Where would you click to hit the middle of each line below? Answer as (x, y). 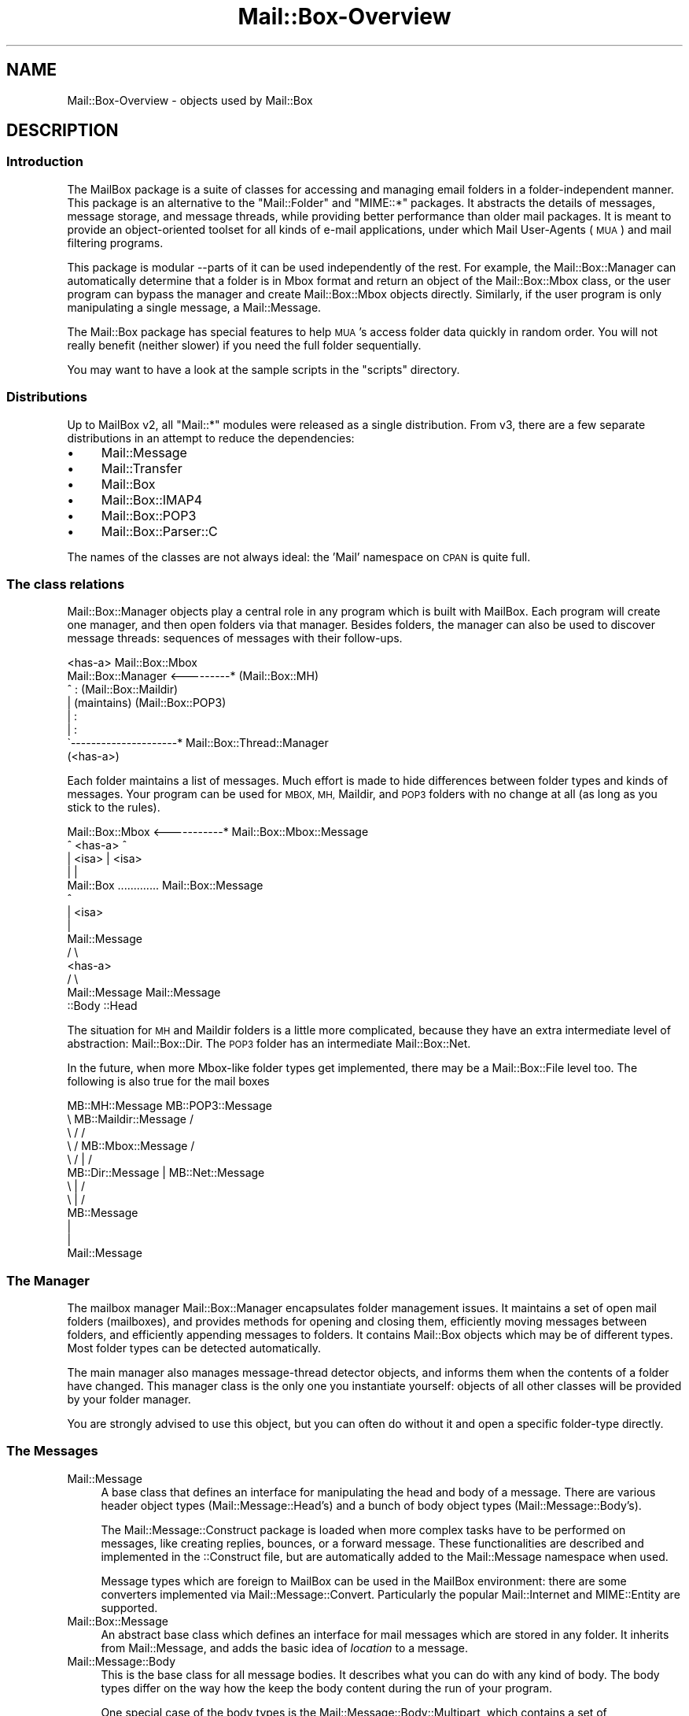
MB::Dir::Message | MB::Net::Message (166, 1173)
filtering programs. (115, 242)
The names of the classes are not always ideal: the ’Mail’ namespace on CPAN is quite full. (299, 557)
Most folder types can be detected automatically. (194, 1348)
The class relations (66, 584)
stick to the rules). (114, 808)
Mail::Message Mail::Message (144, 993)
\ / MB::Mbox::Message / (131, 1146)
